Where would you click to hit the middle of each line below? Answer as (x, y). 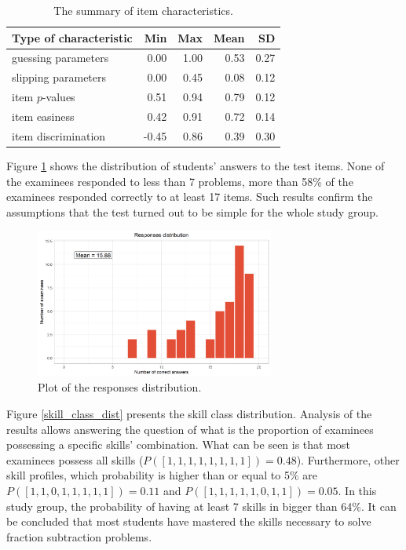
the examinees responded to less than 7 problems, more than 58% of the (180, 181)
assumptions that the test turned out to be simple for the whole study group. (192, 211)
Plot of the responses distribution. (120, 387)
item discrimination (59, 135)
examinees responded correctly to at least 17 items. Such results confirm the (190, 197)
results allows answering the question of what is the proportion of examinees (190, 429)
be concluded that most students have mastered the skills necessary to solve (189, 521)
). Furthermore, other (348, 459)
